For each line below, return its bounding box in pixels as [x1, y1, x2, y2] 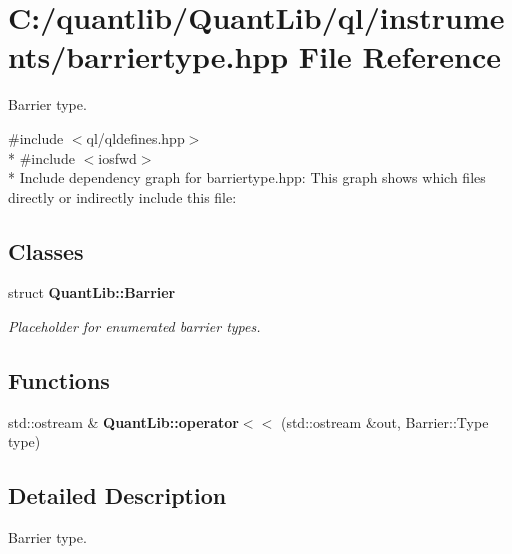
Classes [8, 235, 84, 266]
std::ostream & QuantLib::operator [8, 411, 239, 432]
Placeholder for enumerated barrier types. [8, 316, 261, 337]
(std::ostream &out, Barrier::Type [280, 411, 489, 432]
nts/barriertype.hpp [8, 36, 289, 77]
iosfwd [98, 147, 137, 168]
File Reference [298, 36, 501, 77]
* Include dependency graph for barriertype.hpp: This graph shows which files [8, 167, 486, 188]
